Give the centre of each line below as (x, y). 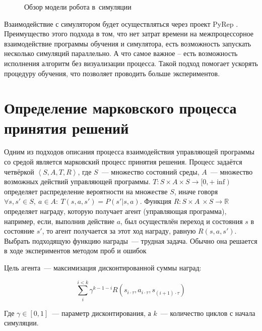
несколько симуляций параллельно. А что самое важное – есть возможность (121, 53)
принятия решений (67, 127)
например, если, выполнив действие (59, 221)
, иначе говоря (196, 191)
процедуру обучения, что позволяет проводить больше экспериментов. (112, 73)
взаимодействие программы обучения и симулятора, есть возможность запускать (128, 43)
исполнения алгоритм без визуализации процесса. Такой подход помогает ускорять (131, 63)
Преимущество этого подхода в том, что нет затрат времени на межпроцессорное (129, 34)
